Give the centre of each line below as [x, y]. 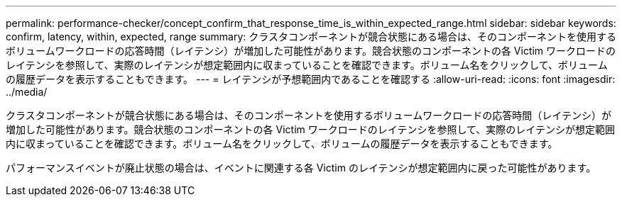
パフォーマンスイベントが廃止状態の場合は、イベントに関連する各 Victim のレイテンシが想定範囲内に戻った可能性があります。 [301, 168]
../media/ [27, 92]
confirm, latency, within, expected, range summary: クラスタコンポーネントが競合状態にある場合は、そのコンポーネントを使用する [311, 37]
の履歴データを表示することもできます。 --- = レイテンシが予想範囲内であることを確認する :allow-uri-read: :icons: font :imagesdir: [311, 79]
